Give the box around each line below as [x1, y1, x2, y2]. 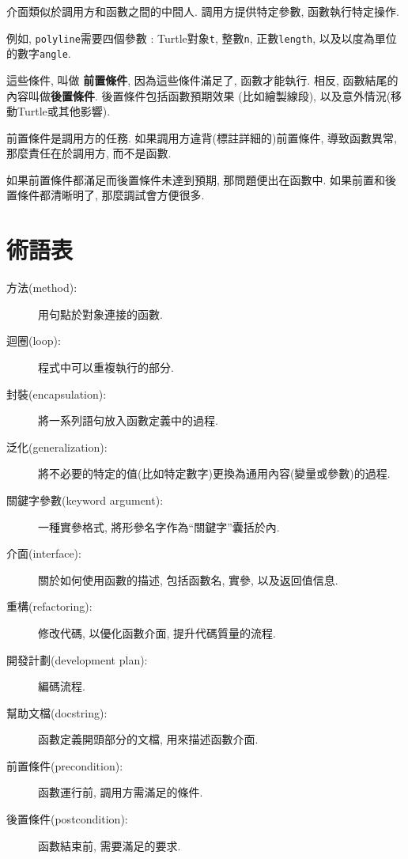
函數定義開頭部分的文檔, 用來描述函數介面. [38, 731, 259, 747]
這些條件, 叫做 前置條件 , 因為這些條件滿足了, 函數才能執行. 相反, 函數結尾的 [6, 71, 399, 88]
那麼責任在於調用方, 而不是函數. [6, 145, 172, 161]
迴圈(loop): [6, 332, 61, 349]
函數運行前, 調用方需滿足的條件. [38, 784, 203, 800]
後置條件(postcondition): [6, 811, 128, 827]
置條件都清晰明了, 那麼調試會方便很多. [6, 187, 205, 203]
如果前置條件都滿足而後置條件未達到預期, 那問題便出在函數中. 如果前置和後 [6, 171, 397, 187]
